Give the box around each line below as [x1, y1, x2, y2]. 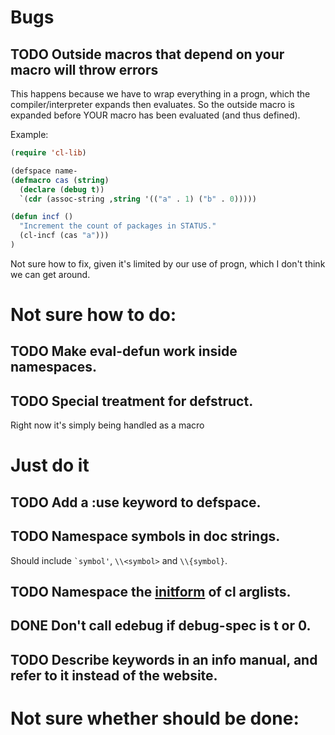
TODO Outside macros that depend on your [10, 46, 285, 63]
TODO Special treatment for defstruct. [10, 392, 254, 410]
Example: [10, 129, 49, 140]
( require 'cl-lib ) [10, 148, 87, 158]
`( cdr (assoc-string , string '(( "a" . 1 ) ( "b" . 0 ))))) [19, 194, 257, 204]
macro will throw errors [10, 61, 159, 78]
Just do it [10, 454, 90, 477]
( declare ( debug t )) [19, 184, 105, 195]
